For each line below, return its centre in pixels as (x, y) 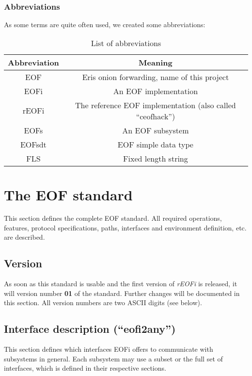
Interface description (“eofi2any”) (90, 329)
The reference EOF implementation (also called (156, 105)
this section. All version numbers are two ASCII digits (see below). (103, 302)
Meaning (156, 62)
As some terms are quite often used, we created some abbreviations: (105, 25)
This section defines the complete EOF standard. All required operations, (113, 218)
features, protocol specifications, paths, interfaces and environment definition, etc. (125, 227)
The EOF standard (68, 195)
